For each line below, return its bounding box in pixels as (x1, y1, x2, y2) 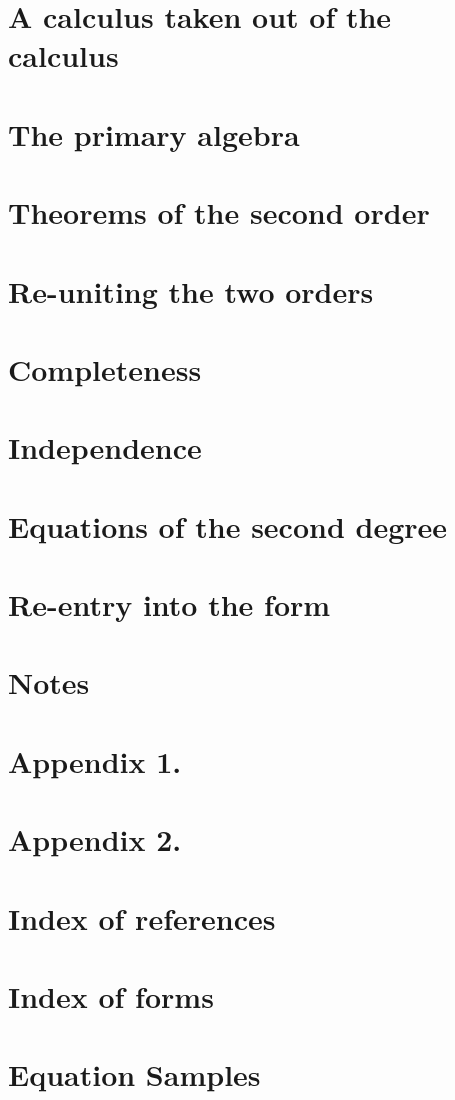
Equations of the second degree (8, 505, 448, 546)
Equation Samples (8, 1054, 261, 1095)
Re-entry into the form (8, 584, 331, 624)
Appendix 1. (8, 740, 182, 781)
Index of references (8, 897, 276, 938)
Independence (8, 427, 202, 468)
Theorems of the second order (8, 192, 430, 233)
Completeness (8, 348, 202, 389)
